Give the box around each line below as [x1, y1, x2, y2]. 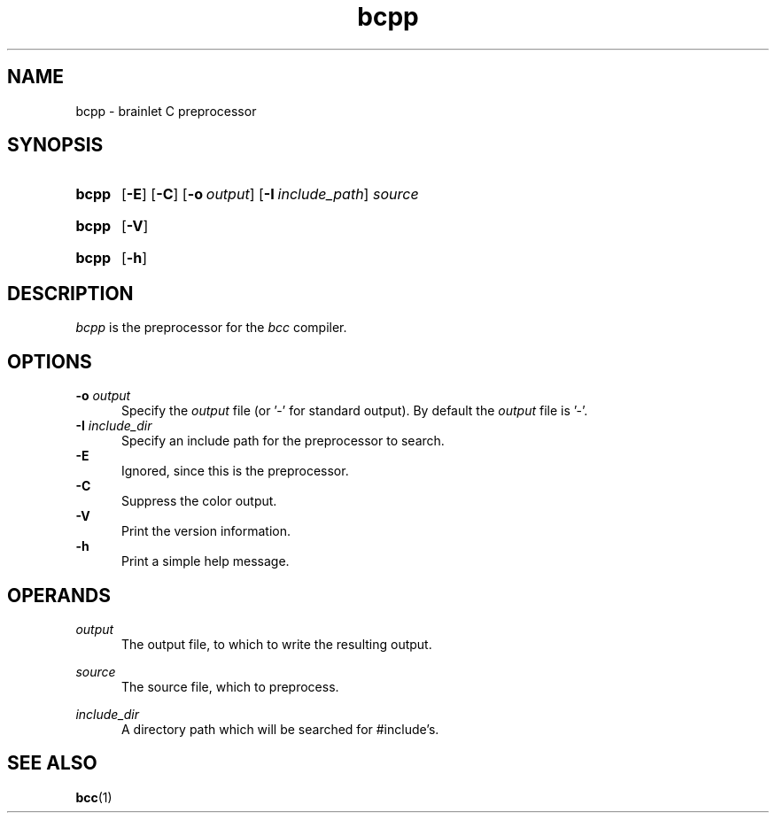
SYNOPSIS [7, 134, 104, 157]
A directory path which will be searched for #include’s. [121, 721, 439, 737]
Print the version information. [121, 523, 291, 539]
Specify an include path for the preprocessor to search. [121, 433, 445, 449]
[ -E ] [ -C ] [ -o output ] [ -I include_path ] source [120, 185, 419, 204]
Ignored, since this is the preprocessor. [121, 463, 349, 479]
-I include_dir [75, 418, 152, 434]
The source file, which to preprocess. [121, 678, 339, 694]
